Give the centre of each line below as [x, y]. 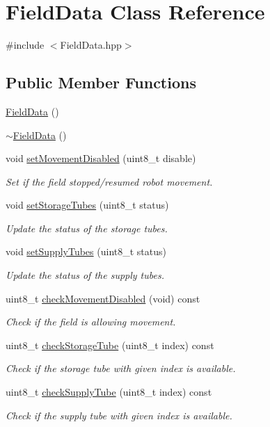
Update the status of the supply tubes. [85, 275]
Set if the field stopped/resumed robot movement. [109, 181]
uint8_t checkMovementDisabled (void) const [103, 298]
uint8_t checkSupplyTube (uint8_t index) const [109, 392]
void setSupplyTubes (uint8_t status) [86, 251]
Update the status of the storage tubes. [87, 228]
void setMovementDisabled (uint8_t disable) [101, 158]
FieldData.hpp [91, 45]
